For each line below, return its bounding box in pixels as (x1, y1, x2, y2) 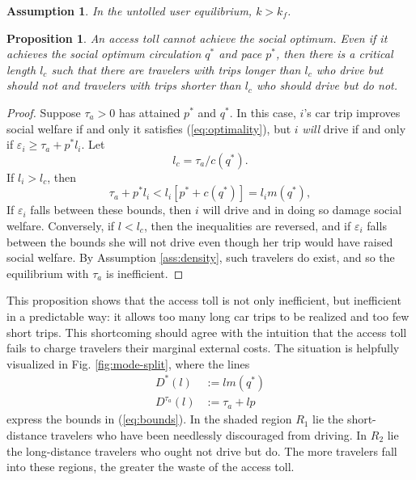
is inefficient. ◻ (105, 264, 184, 281)
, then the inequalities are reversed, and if (143, 217, 351, 234)
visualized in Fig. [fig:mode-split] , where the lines (6, 355, 250, 372)
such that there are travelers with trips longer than (51, 61, 301, 78)
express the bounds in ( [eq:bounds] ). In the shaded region (6, 411, 292, 427)
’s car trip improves (304, 103, 401, 120)
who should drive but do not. (256, 77, 397, 94)
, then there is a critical (275, 45, 393, 62)
